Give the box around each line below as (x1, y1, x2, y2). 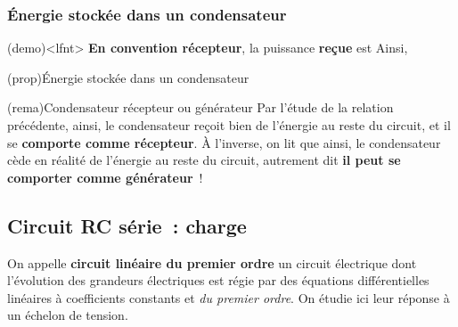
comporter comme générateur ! (7, 168, 203, 186)
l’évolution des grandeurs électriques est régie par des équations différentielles (7, 271, 429, 290)
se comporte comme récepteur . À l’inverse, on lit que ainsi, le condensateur (7, 133, 441, 151)
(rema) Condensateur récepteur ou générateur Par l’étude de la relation (7, 98, 394, 117)
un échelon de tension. (7, 306, 128, 324)
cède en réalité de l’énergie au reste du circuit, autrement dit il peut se (7, 151, 401, 169)
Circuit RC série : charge (7, 211, 247, 239)
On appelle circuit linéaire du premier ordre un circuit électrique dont (7, 253, 417, 272)
